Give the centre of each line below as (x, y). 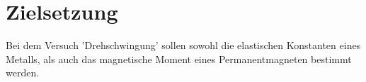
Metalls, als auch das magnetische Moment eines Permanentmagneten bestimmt (179, 59)
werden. (23, 73)
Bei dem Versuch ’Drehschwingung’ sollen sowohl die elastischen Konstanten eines (183, 45)
